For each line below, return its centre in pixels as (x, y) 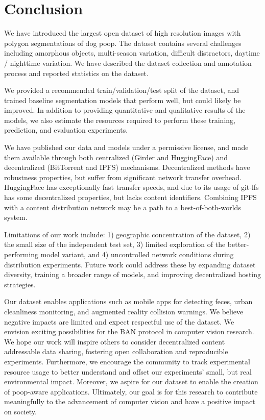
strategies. (20, 284)
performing (21, 254)
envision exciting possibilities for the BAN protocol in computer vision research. (129, 331)
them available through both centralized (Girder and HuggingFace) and (116, 157)
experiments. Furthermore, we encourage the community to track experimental (127, 361)
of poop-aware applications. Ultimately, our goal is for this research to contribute (131, 391)
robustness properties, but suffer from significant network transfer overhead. (123, 177)
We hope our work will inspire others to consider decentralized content (115, 341)
